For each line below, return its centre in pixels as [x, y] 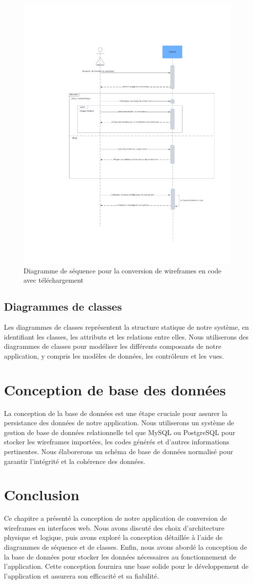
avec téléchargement [54, 280]
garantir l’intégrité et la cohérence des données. [75, 461]
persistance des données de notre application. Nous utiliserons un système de [119, 423]
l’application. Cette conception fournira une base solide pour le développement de [126, 566]
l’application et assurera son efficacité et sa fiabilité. [81, 575]
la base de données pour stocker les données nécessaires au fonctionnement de [120, 556]
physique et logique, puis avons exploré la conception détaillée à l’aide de [113, 537]
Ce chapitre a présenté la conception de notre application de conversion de [115, 518]
